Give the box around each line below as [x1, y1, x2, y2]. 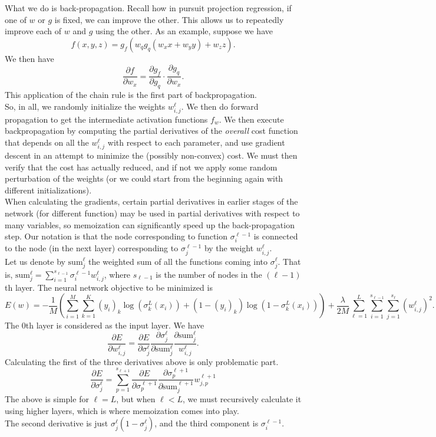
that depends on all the [5, 136, 89, 148]
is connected [253, 230, 298, 242]
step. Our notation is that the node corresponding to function [5, 230, 228, 242]
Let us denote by [5, 255, 65, 267]
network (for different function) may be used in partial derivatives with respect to [5, 207, 300, 219]
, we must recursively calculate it [182, 393, 302, 405]
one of [5, 13, 27, 25]
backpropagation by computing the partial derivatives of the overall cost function [5, 124, 298, 137]
